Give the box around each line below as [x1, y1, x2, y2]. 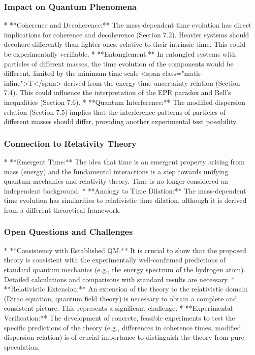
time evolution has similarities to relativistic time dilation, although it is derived [4, 195, 247, 205]
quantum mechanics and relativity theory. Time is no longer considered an [4, 176, 228, 186]
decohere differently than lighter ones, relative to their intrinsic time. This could [4, 39, 246, 49]
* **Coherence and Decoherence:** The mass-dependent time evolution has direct [4, 20, 252, 30]
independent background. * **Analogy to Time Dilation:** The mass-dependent [4, 185, 246, 195]
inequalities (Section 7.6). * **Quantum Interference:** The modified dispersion [4, 97, 245, 107]
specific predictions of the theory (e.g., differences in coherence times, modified [4, 322, 241, 332]
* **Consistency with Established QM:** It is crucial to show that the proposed [4, 245, 246, 255]
